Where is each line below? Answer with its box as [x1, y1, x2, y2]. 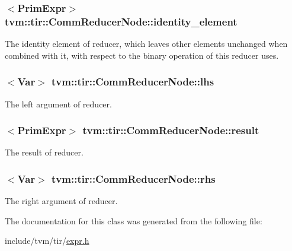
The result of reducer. [5, 146, 84, 158]
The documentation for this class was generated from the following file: [5, 214, 262, 227]
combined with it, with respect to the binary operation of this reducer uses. [5, 49, 279, 61]
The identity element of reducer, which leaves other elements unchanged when [5, 37, 288, 50]
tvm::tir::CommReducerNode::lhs [52, 74, 214, 89]
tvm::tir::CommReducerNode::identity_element [5, 14, 238, 28]
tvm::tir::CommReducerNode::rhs [52, 171, 216, 186]
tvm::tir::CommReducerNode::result [82, 123, 259, 138]
